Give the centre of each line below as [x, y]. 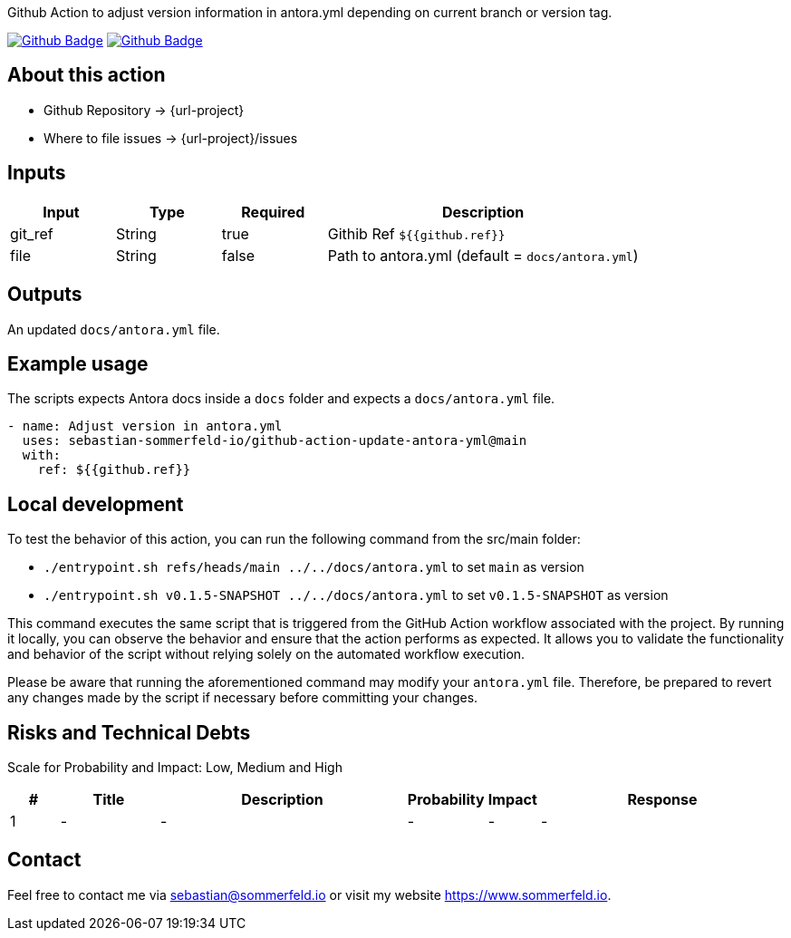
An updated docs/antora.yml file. [114, 329]
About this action [87, 75]
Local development [96, 504]
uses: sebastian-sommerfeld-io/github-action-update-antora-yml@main [275, 441]
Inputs [37, 173]
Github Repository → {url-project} [144, 110]
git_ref [32, 233]
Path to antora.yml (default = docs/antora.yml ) [483, 255]
